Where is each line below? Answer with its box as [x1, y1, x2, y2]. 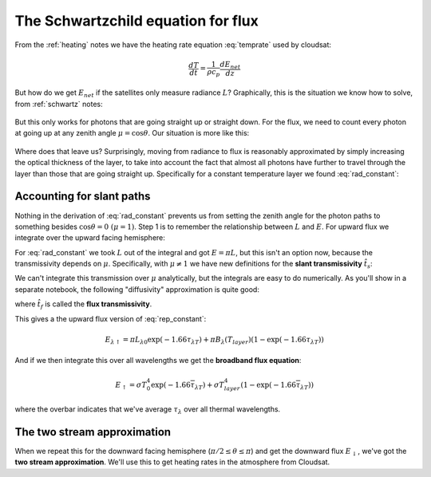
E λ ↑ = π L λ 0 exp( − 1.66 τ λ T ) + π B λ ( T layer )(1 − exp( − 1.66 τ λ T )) [105, 335, 325, 346]
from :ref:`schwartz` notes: [14, 99, 103, 108]
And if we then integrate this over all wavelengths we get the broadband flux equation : [14, 356, 302, 365]
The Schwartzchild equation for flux [14, 12, 259, 30]
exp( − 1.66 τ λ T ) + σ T [150, 380, 225, 391]
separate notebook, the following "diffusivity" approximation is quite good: [14, 284, 259, 294]
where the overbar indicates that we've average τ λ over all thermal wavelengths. [14, 404, 281, 416]
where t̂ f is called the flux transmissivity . [14, 299, 152, 311]
